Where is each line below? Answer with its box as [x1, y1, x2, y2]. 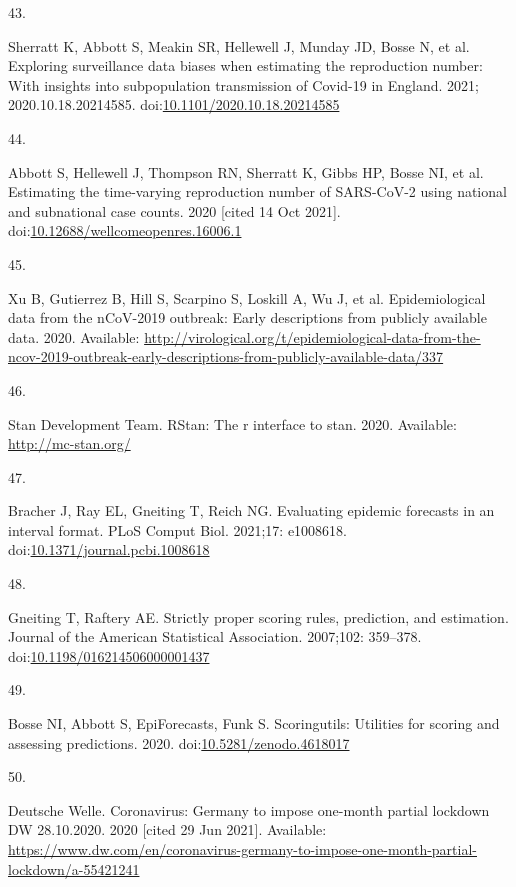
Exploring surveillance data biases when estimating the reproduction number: [8, 55, 483, 76]
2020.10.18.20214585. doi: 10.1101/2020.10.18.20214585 [8, 94, 340, 115]
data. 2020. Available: [8, 326, 140, 347]
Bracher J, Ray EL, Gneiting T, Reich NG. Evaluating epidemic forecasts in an [8, 500, 495, 521]
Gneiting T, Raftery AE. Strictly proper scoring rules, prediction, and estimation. [8, 606, 509, 627]
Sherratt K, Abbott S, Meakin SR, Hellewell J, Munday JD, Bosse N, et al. [8, 35, 470, 56]
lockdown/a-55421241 [8, 858, 140, 879]
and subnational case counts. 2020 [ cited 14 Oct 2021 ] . [8, 200, 341, 221]
